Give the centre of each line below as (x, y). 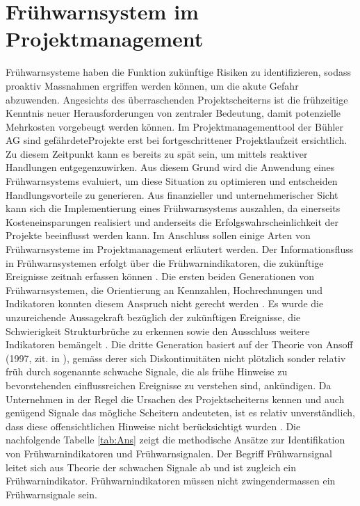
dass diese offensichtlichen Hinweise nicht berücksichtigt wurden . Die (153, 426)
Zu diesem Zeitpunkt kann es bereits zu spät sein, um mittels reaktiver (157, 153)
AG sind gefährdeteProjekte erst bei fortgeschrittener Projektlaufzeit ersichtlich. (177, 140)
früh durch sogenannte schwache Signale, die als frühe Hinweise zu (147, 372)
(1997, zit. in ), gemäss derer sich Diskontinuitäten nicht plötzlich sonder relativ (176, 358)
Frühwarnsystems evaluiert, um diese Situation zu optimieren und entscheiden (172, 181)
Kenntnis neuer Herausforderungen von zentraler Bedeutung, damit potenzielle (173, 113)
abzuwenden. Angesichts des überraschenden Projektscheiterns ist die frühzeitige (177, 99)
